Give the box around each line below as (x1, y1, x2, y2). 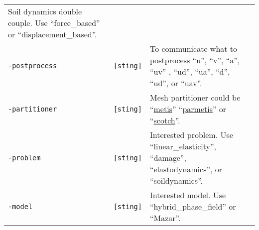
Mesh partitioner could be (149, 92, 241, 103)
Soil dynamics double (8, 5, 82, 17)
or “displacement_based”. (8, 28, 97, 40)
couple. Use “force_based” (8, 17, 100, 28)
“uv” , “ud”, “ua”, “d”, (149, 66, 230, 77)
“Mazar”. (149, 212, 181, 224)
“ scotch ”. (149, 115, 180, 126)
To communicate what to (149, 43, 238, 54)
